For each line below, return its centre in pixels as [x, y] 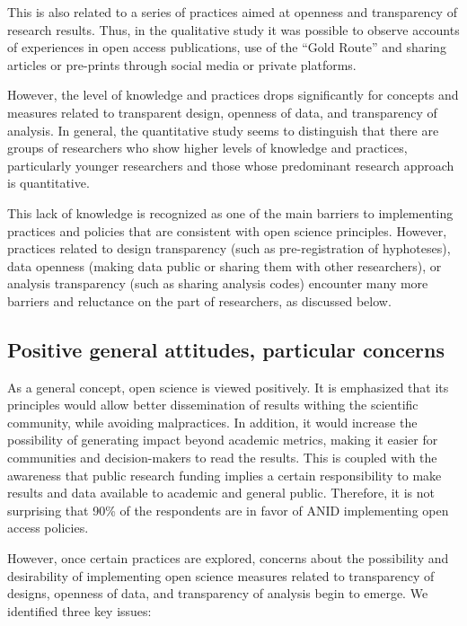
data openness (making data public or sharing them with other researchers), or [225, 265]
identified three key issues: [79, 610]
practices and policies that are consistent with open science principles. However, [227, 230]
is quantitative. [48, 183]
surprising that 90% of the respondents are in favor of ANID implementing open [228, 510]
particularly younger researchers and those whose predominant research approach [231, 165]
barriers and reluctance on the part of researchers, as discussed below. [199, 300]
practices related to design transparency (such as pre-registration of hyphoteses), [229, 248]
